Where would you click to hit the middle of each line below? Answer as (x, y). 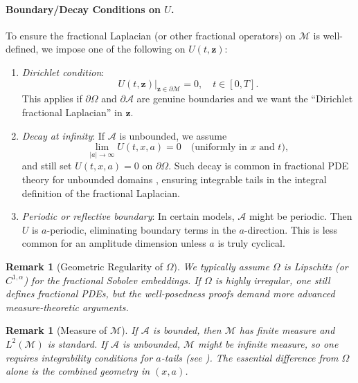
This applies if (52, 99)
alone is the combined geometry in (78, 371)
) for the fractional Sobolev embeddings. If (112, 280)
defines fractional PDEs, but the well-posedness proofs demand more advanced (170, 293)
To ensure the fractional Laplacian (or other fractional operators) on (151, 35)
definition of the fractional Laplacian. (101, 193)
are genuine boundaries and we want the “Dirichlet (245, 99)
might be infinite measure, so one (268, 343)
